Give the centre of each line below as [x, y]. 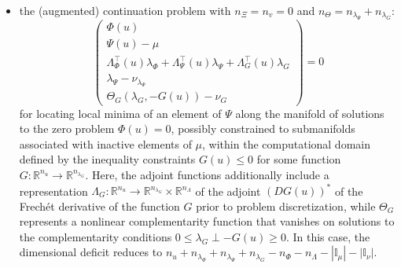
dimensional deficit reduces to [91, 252]
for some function [299, 159]
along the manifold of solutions [310, 113]
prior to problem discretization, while [286, 206]
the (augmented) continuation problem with [125, 10]
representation [53, 190]
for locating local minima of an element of [120, 113]
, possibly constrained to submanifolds [263, 128]
